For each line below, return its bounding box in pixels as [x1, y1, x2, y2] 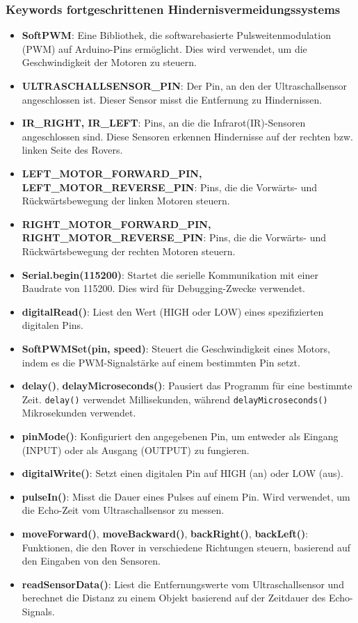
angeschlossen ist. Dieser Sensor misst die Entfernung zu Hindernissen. [22, 92, 323, 106]
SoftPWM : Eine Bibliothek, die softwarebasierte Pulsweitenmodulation [22, 28, 331, 42]
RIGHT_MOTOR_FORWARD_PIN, [22, 216, 211, 231]
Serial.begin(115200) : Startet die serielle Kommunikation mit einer [22, 267, 318, 282]
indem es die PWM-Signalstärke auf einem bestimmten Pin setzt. [22, 355, 300, 369]
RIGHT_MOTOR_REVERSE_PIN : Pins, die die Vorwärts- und [22, 230, 327, 245]
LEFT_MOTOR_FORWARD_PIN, [22, 165, 202, 180]
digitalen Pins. [22, 318, 83, 332]
